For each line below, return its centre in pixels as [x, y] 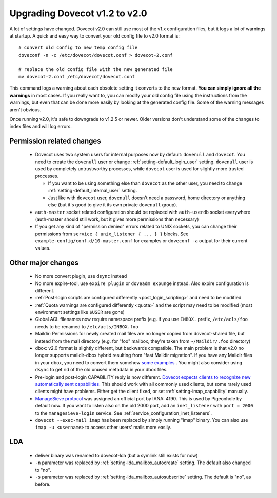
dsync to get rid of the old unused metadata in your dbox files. [101, 370]
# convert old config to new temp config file [78, 48]
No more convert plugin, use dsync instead [81, 276]
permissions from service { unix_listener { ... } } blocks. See [112, 234]
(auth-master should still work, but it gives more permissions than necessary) [117, 219]
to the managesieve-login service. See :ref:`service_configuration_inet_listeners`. [124, 413]
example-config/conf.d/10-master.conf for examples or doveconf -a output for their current [141, 241]
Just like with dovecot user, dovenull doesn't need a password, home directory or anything [147, 198]
